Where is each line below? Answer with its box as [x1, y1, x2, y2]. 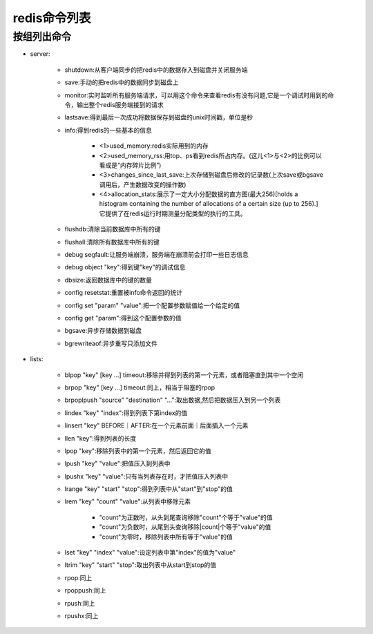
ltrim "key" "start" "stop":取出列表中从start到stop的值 [64, 561, 217, 569]
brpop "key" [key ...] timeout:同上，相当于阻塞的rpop [64, 383, 216, 392]
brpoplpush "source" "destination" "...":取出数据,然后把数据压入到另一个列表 [64, 396, 281, 404]
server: [30, 50, 51, 58]
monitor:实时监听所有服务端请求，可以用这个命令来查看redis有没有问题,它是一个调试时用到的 [64, 90, 328, 99]
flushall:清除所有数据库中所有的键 [64, 238, 160, 246]
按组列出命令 [12, 30, 72, 43]
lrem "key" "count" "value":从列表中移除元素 [64, 497, 191, 506]
